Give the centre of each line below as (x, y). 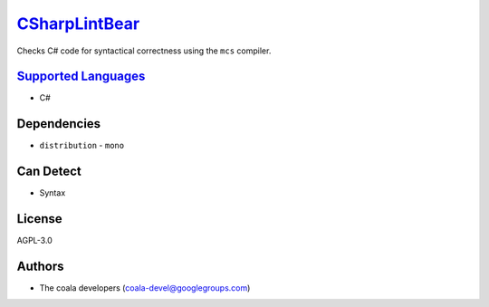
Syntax (53, 193)
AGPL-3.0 (35, 241)
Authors (40, 266)
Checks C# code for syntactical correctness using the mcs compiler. (144, 51)
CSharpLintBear (78, 24)
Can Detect (49, 172)
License (39, 219)
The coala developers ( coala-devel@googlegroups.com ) (145, 288)
